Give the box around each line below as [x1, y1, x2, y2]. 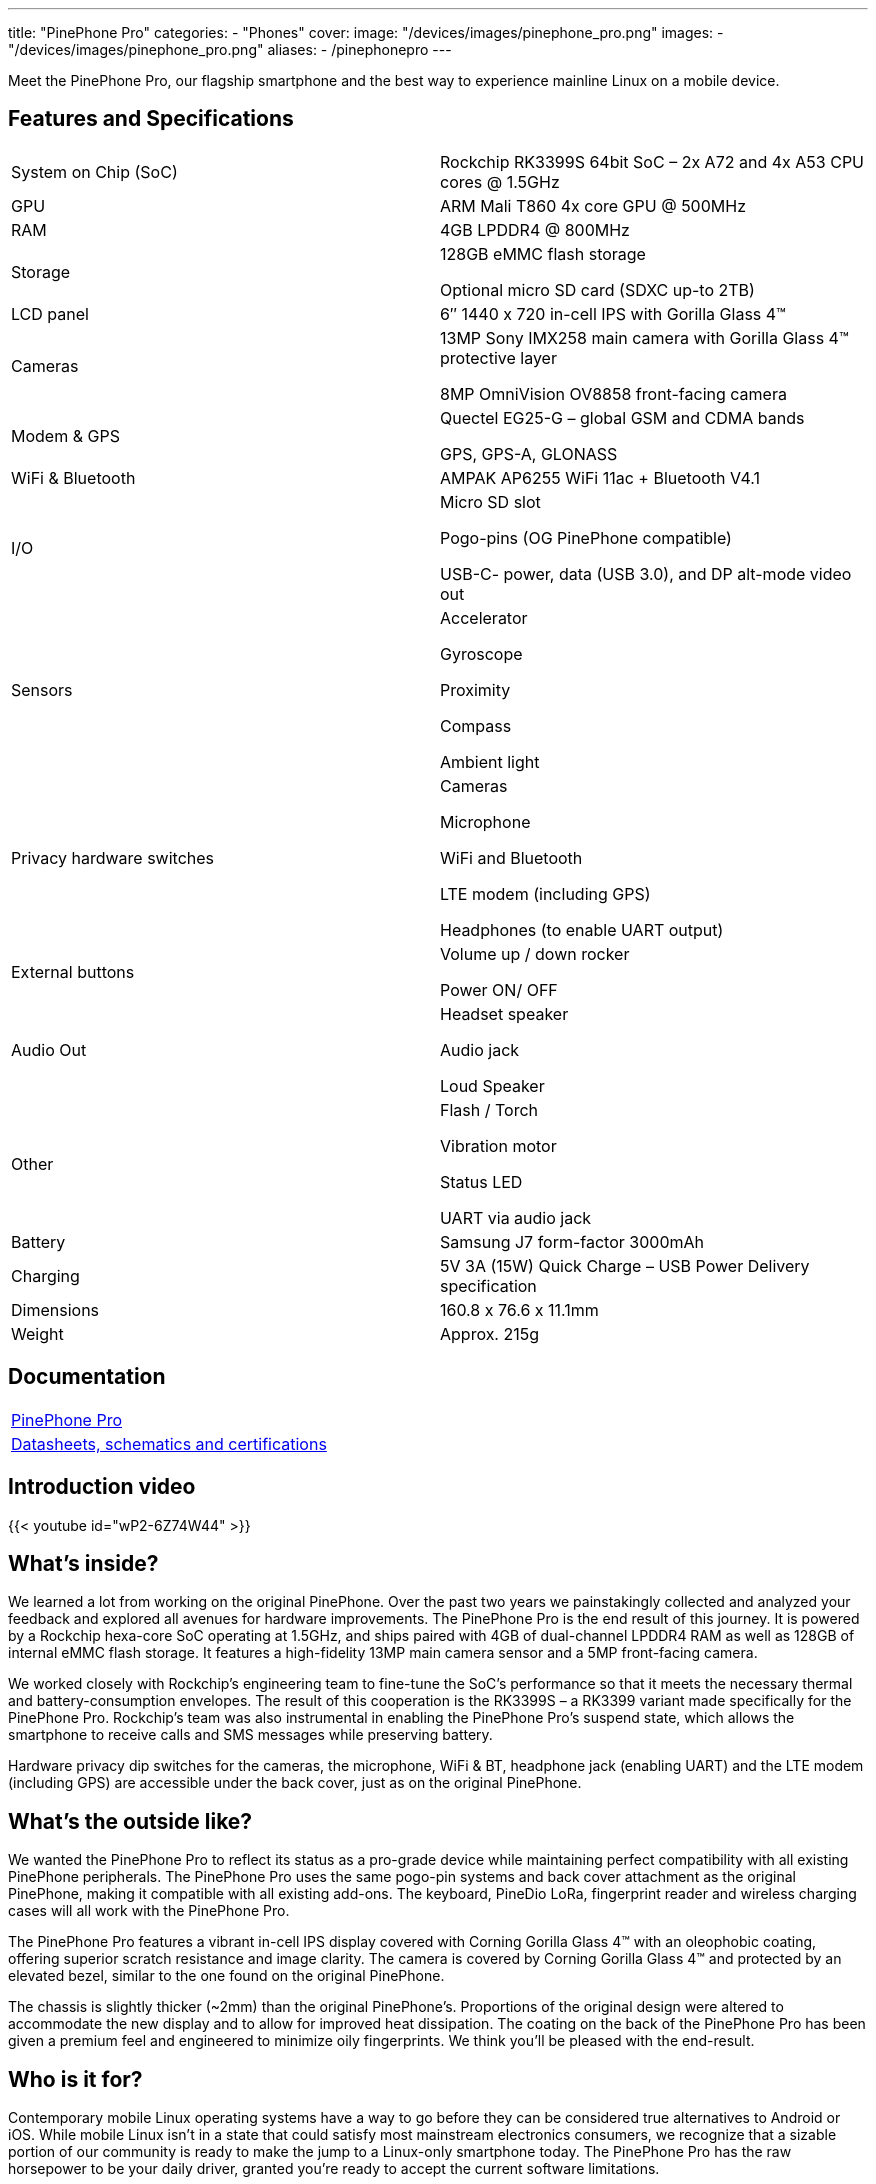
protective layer [440, 347, 557, 368]
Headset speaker [440, 1003, 569, 1024]
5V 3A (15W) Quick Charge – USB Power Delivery [440, 1255, 810, 1276]
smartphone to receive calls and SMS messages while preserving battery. [8, 1726, 493, 1744]
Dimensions [11, 1299, 100, 1320]
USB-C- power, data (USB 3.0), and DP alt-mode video [440, 563, 852, 584]
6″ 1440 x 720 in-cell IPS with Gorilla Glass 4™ [440, 303, 786, 324]
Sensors [11, 679, 73, 700]
